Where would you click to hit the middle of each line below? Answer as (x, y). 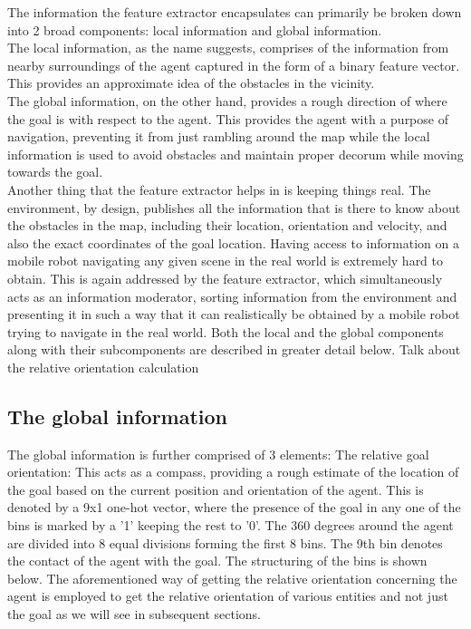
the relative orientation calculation (103, 367)
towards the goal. (55, 172)
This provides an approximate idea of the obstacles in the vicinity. (191, 83)
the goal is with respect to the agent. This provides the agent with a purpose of (228, 118)
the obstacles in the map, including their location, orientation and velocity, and (227, 225)
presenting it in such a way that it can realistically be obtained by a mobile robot (234, 314)
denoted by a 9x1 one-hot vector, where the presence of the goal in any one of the (234, 507)
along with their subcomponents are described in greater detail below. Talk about (234, 349)
